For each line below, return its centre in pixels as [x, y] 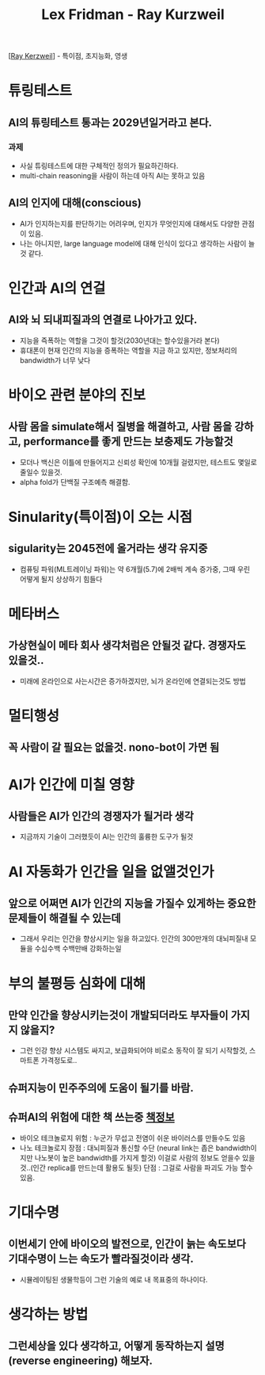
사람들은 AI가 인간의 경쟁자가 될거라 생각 [101, 816]
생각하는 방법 [48, 1314]
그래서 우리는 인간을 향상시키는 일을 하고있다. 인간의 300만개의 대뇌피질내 [134, 939]
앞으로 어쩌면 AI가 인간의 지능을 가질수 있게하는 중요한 [132, 903]
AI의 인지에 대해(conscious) [75, 203]
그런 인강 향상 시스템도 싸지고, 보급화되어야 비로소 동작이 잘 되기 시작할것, [133, 1050]
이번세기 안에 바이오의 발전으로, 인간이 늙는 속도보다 [127, 1244]
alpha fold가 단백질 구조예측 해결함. [75, 482]
